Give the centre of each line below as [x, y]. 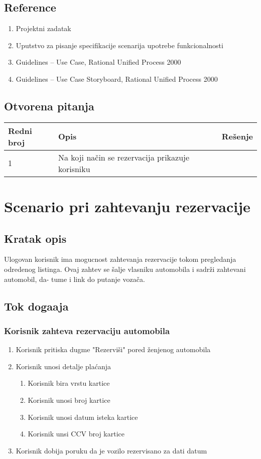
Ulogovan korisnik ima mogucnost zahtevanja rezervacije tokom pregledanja [120, 259]
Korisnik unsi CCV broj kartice [76, 434]
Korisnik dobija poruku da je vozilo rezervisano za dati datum [111, 450]
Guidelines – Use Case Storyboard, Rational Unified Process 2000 [117, 79]
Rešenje [237, 136]
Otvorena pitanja [49, 106]
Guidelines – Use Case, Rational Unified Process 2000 [98, 62]
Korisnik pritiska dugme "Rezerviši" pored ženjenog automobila [113, 349]
